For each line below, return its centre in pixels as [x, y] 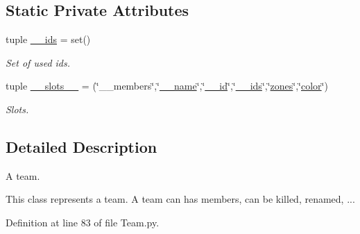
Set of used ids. [38, 62]
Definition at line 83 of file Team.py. [83, 222]
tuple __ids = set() [48, 39]
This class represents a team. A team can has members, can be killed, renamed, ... [180, 199]
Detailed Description [82, 146]
